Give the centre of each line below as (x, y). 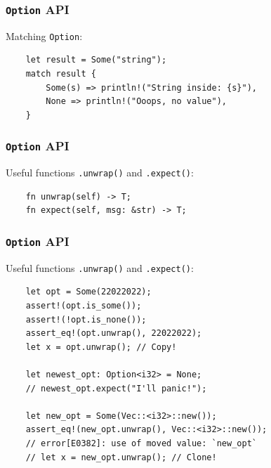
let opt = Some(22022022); (88, 292)
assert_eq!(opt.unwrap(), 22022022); (114, 333)
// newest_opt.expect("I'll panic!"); (116, 388)
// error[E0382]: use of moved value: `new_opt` (141, 443)
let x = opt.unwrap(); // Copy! (101, 347)
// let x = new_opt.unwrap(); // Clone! (121, 457)
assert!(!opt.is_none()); (86, 319)
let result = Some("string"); (96, 60)
